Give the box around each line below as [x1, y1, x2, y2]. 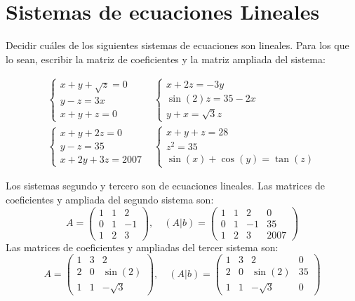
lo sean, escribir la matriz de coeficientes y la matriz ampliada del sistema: [6, 51, 326, 66]
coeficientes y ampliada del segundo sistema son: [6, 192, 214, 207]
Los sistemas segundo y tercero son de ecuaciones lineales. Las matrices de [6, 178, 325, 193]
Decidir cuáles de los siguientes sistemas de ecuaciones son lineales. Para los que [6, 38, 349, 53]
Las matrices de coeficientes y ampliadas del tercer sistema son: [6, 239, 279, 254]
